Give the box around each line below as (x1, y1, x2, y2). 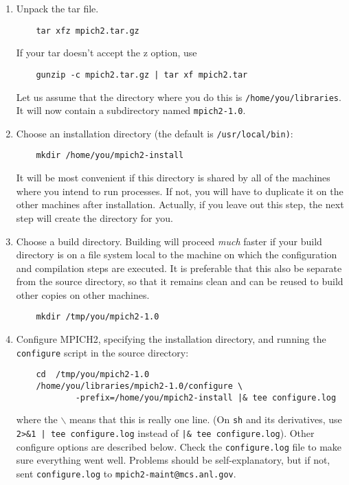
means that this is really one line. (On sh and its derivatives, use (69, 412, 342, 427)
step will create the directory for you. (16, 210, 173, 225)
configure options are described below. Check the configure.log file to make (16, 439, 342, 453)
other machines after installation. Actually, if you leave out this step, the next (16, 197, 344, 212)
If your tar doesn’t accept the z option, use (16, 45, 197, 60)
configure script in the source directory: (16, 345, 189, 359)
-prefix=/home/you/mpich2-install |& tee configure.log (75, 392, 337, 403)
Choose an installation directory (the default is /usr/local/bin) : (16, 126, 293, 140)
